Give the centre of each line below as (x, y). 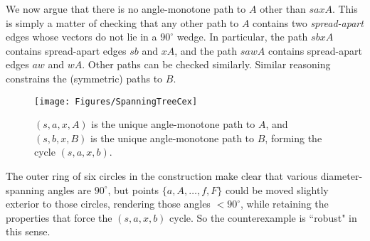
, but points (133, 189)
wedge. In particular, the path (242, 37)
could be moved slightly (277, 189)
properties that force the (59, 217)
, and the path (206, 50)
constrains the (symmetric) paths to (84, 78)
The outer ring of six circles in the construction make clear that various (162, 176)
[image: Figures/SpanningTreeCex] (116, 101)
